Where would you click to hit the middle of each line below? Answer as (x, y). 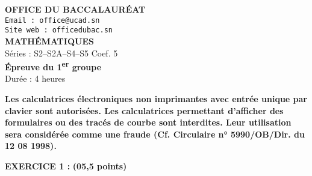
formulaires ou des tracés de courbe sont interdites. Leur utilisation (148, 122)
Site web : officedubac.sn (59, 30)
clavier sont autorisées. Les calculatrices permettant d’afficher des (144, 110)
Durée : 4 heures (35, 78)
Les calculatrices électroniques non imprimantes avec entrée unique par (156, 98)
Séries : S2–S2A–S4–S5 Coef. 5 (61, 53)
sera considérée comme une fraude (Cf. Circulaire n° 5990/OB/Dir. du (155, 134)
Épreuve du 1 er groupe (53, 66)
